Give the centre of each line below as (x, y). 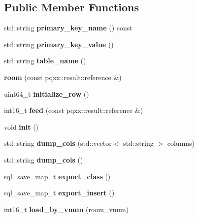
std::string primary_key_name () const (68, 28)
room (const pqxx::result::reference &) (63, 77)
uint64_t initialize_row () (47, 94)
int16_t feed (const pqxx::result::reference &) (74, 110)
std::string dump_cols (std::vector (58, 143)
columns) (181, 143)
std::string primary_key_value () (59, 44)
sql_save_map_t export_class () (57, 176)
